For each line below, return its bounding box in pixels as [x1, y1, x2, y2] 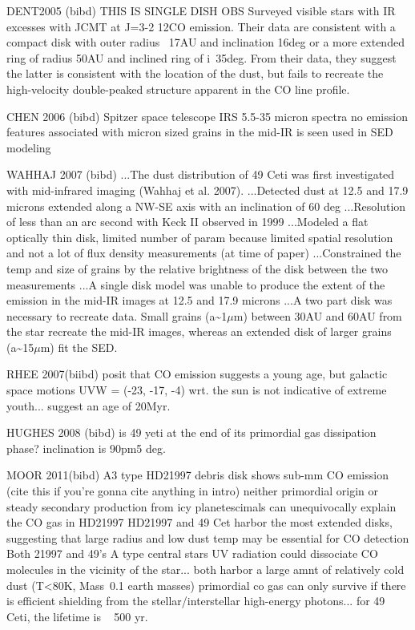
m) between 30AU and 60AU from [233, 307, 402, 324]
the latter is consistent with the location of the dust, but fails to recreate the [6, 65, 384, 82]
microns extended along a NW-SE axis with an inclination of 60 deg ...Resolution [6, 197, 406, 214]
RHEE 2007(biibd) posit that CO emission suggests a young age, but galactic [6, 365, 388, 382]
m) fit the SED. [40, 338, 118, 355]
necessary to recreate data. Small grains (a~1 [6, 307, 228, 324]
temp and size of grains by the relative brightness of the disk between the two [6, 260, 389, 277]
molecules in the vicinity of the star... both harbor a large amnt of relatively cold [6, 561, 405, 577]
